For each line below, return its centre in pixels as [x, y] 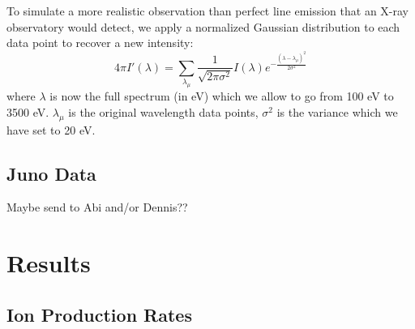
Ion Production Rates [99, 314]
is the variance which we [337, 111]
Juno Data [51, 173]
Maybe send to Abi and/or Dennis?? [97, 207]
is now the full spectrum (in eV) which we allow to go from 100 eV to [222, 96]
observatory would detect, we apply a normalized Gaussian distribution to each [203, 26]
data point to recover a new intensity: [100, 43]
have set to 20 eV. [51, 129]
